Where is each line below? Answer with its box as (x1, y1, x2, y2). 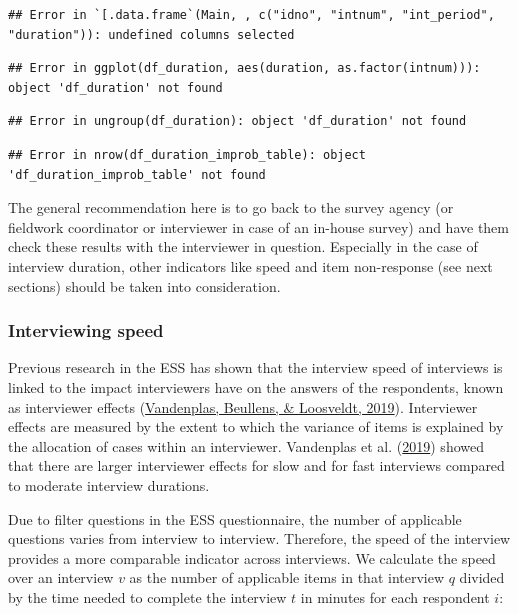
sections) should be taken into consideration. (8, 275, 281, 296)
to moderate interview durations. (8, 474, 210, 495)
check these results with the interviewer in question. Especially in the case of (8, 236, 478, 257)
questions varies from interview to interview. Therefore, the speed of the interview (8, 528, 511, 549)
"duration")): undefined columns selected (8, 27, 295, 42)
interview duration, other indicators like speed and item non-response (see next (8, 255, 493, 276)
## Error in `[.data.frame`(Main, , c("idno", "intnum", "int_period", (8, 8, 495, 22)
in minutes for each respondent (300, 586, 490, 607)
